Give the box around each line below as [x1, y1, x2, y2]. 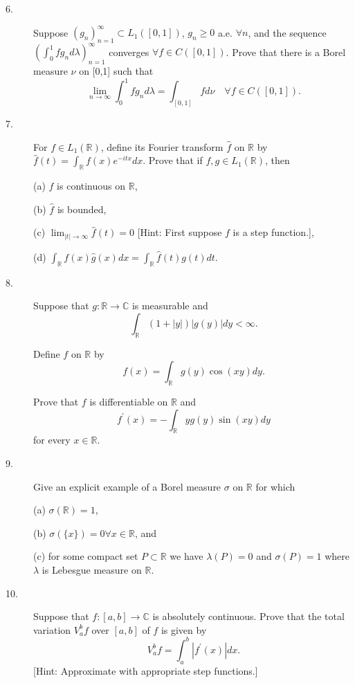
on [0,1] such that [79, 64, 154, 78]
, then [265, 153, 290, 167]
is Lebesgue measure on [42, 562, 142, 576]
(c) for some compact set [33, 549, 138, 563]
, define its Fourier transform [100, 139, 224, 154]
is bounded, [57, 201, 107, 216]
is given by [161, 622, 207, 637]
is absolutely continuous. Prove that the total [152, 609, 345, 623]
